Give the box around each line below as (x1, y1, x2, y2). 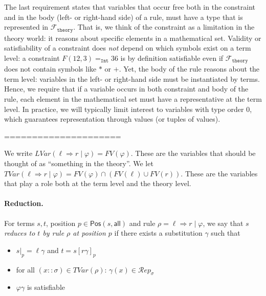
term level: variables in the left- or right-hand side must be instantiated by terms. (4, 73, 260, 84)
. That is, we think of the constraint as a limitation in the (73, 21, 255, 32)
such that (211, 227, 240, 238)
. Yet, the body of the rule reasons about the (119, 63, 260, 74)
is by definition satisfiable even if (120, 52, 224, 63)
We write (4, 148, 33, 158)
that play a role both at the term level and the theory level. (4, 178, 191, 189)
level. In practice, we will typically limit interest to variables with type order (4, 103, 244, 114)
